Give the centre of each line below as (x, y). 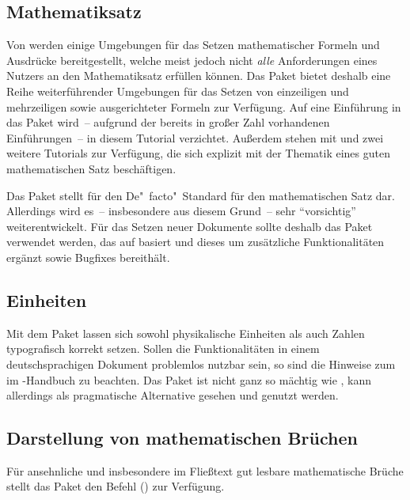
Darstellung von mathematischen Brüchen (182, 438)
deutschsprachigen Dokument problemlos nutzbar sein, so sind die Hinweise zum (201, 364)
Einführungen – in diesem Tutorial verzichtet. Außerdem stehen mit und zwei (195, 137)
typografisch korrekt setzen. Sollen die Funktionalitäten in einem (163, 348)
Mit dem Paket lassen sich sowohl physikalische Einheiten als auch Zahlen (186, 333)
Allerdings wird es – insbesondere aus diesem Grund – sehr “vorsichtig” (181, 211)
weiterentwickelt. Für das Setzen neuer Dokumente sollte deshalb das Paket (190, 226)
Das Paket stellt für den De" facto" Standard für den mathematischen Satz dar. (201, 195)
